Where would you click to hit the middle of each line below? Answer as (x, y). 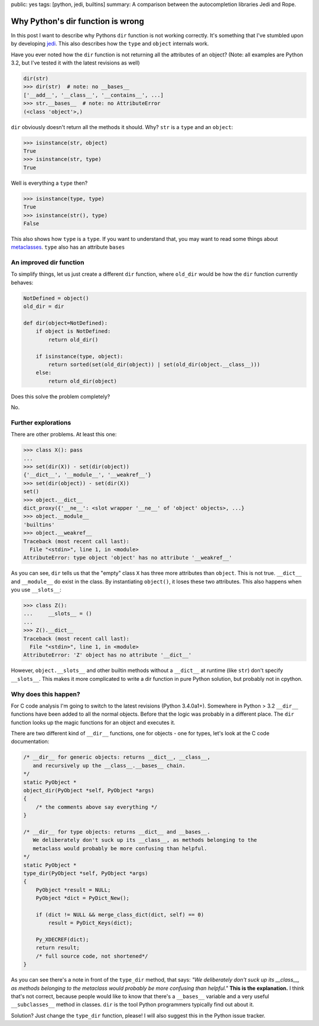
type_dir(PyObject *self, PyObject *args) (86, 873)
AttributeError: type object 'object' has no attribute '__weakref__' (128, 558)
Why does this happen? (45, 694)
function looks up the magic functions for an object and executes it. (93, 722)
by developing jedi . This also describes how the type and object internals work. (110, 44)
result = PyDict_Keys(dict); (90, 923)
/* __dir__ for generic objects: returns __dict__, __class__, (117, 757)
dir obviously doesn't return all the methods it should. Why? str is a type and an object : (122, 127)
